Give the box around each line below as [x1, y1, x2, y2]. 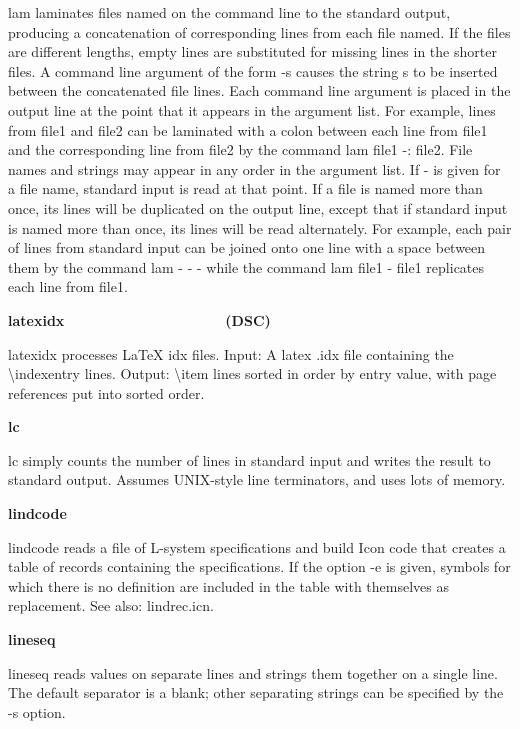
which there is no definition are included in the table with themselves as [8, 575, 449, 596]
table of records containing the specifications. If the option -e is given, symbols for [8, 556, 511, 577]
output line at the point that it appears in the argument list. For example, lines [8, 99, 496, 120]
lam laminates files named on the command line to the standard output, [8, 2, 451, 22]
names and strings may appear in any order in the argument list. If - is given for [8, 158, 501, 179]
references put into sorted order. [8, 382, 205, 403]
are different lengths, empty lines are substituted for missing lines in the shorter [8, 41, 497, 62]
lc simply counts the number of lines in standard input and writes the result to [8, 449, 491, 470]
